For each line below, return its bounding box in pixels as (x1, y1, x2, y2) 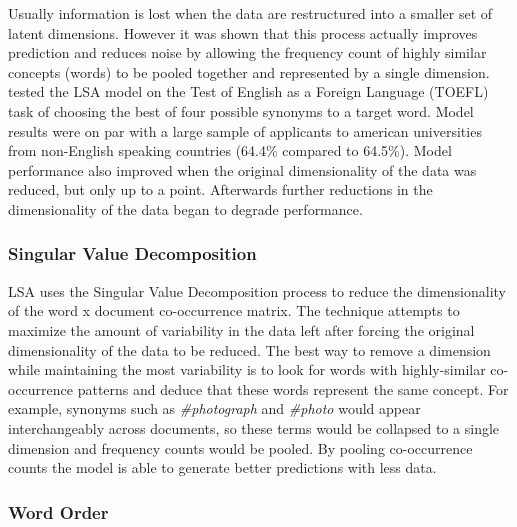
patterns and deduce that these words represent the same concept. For (77, 378, 509, 399)
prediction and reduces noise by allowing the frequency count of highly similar (8, 42, 487, 63)
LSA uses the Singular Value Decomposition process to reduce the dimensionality (8, 280, 506, 301)
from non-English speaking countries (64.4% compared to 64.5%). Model (8, 140, 452, 161)
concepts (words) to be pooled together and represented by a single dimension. (8, 61, 490, 82)
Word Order (8, 499, 109, 524)
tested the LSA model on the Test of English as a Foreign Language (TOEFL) (8, 81, 489, 102)
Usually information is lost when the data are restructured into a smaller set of (8, 3, 493, 23)
